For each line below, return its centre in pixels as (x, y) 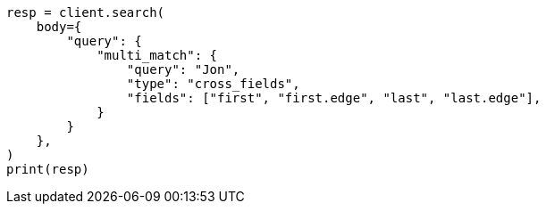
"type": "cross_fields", (213, 84)
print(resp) (48, 169)
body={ (59, 27)
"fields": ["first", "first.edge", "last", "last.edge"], (334, 98)
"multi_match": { (157, 55)
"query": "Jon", (183, 69)
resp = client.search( (86, 12)
